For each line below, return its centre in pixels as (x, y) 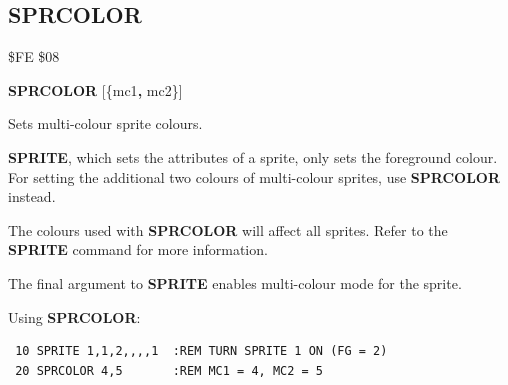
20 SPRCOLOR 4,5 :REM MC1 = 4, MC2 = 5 (169, 370)
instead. (32, 196)
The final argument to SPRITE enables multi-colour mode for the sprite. (235, 282)
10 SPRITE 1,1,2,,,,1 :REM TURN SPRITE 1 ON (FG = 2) (201, 351)
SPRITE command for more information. (138, 249)
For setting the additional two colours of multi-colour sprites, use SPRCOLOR (254, 176)
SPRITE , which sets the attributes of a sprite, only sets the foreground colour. (253, 156)
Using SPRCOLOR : (74, 316)
